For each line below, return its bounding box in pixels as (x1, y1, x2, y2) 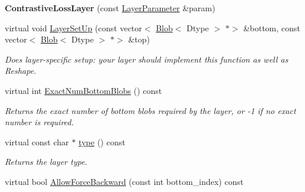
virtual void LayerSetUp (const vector (5, 21, 142, 34)
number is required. (5, 116, 74, 128)
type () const (78, 135, 126, 148)
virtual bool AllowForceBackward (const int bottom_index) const (5, 175, 244, 187)
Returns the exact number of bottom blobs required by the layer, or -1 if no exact (5, 104, 296, 116)
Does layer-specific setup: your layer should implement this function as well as (5, 53, 288, 65)
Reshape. (5, 64, 37, 77)
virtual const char (5, 135, 69, 148)
